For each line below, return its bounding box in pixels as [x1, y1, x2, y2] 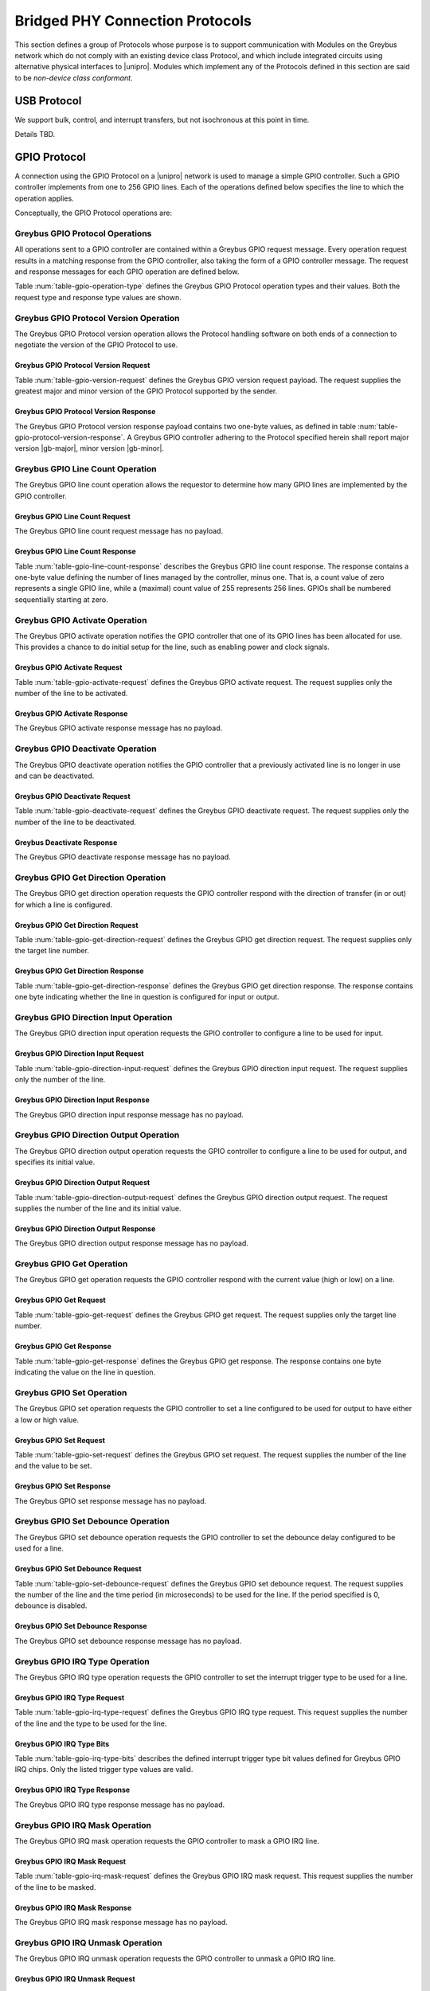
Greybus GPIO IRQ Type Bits [14, 1739, 110, 1748]
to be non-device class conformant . [14, 72, 133, 83]
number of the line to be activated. [14, 689, 128, 698]
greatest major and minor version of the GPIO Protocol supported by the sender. [14, 386, 278, 396]
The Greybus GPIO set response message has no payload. [14, 1496, 207, 1505]
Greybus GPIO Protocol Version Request [14, 361, 150, 370]
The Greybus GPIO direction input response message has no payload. [14, 1109, 244, 1119]
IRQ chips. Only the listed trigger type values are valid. [14, 1765, 193, 1774]
